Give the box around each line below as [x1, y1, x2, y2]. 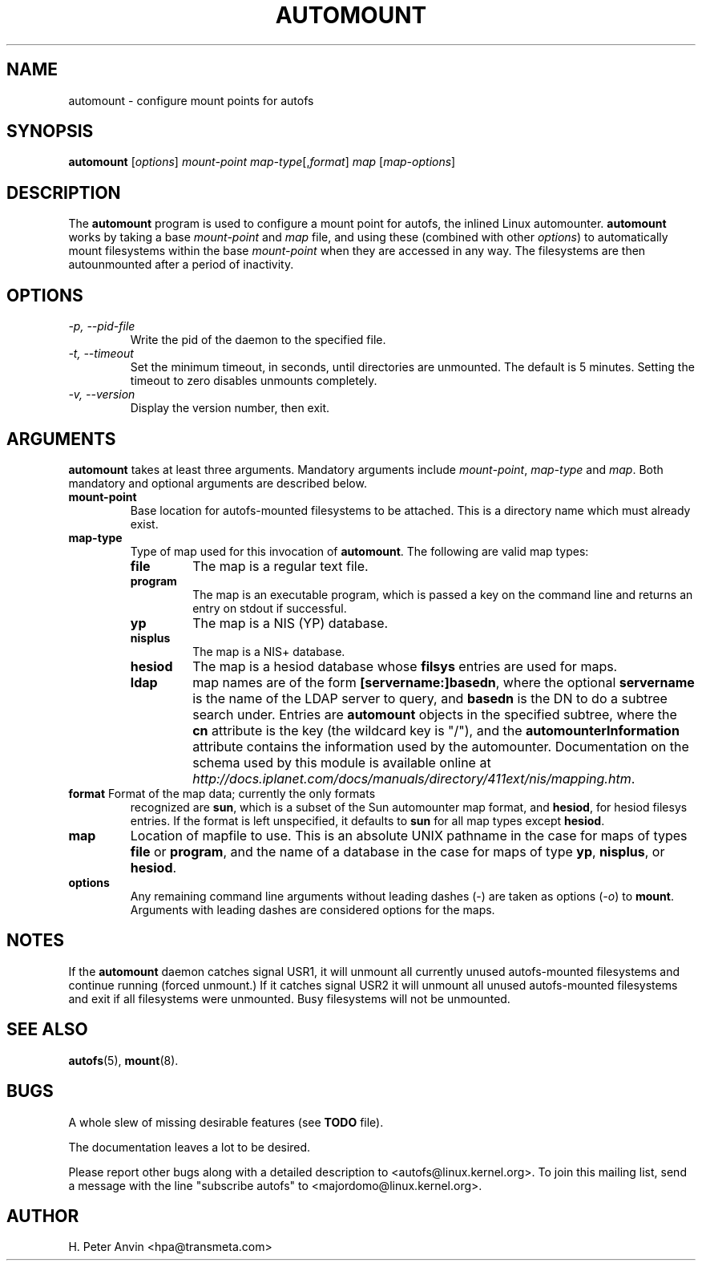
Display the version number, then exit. [130, 401, 330, 415]
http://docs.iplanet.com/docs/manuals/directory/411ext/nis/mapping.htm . [192, 770, 635, 787]
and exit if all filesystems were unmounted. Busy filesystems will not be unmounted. [68, 991, 510, 1006]
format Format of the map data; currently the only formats [68, 786, 376, 800]
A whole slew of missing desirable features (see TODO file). [68, 1115, 384, 1129]
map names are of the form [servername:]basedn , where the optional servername [192, 674, 695, 690]
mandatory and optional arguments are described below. [68, 476, 367, 490]
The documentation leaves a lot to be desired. [68, 1139, 311, 1154]
